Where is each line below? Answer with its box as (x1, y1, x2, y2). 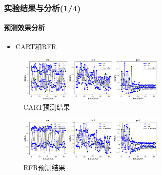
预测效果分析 (4, 22, 45, 33)
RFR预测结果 (23, 162, 65, 172)
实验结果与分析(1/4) (4, 1, 81, 14)
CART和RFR (15, 41, 57, 51)
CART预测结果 (23, 101, 70, 112)
